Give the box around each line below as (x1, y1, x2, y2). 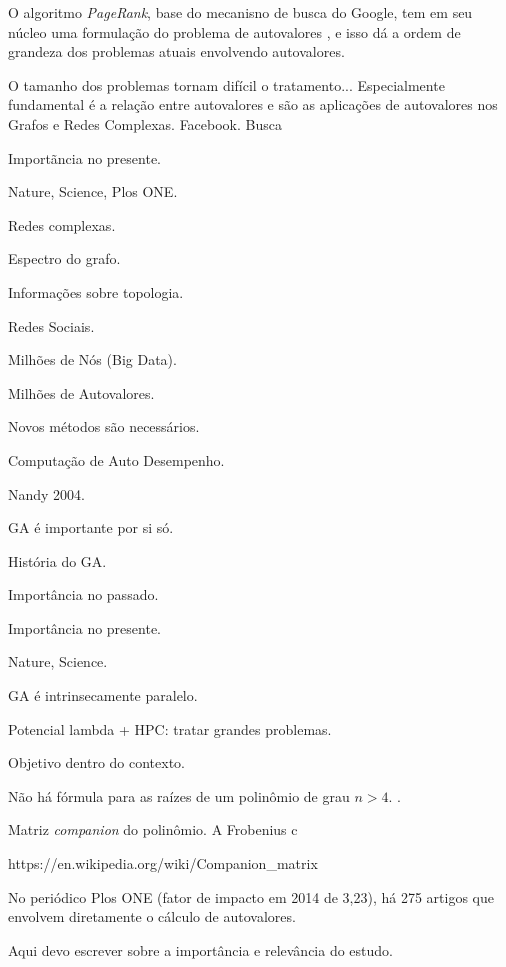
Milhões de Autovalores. (8, 382, 155, 403)
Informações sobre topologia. (8, 281, 184, 302)
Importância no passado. (8, 584, 159, 605)
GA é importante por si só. (8, 517, 174, 538)
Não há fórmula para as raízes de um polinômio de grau (8, 785, 350, 806)
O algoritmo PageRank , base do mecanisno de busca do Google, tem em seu (8, 2, 473, 22)
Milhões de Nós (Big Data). (8, 349, 177, 370)
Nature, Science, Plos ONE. (8, 181, 178, 202)
